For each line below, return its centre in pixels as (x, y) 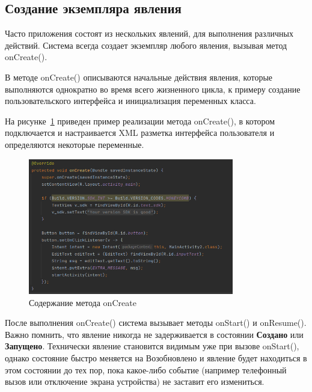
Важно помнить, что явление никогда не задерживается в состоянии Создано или (154, 334)
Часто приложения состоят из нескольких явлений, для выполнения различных (149, 33)
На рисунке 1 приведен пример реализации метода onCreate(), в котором (140, 121)
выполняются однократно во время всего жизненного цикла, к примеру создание (153, 89)
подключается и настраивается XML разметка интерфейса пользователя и (140, 133)
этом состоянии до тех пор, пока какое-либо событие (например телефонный (146, 369)
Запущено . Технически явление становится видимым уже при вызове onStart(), (152, 346)
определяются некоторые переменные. (75, 144)
